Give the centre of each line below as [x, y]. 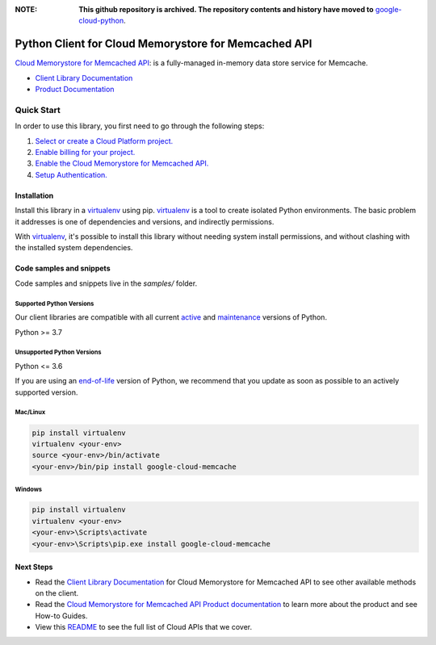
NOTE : [26, 9]
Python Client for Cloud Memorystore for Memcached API [163, 44]
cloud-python [101, 21]
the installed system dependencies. [74, 248]
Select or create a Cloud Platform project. [104, 140]
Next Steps [34, 567]
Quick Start [38, 110]
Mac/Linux [30, 413]
